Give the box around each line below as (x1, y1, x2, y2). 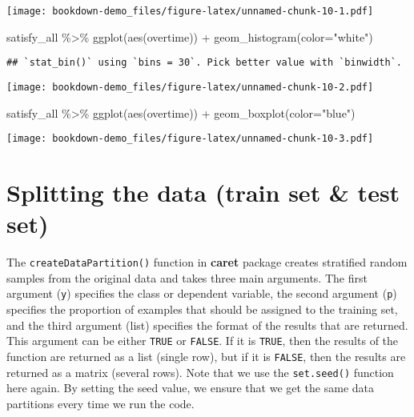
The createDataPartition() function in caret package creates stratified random (6, 254, 408, 271)
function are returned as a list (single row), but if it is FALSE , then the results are (6, 347, 406, 364)
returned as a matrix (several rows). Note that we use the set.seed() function (6, 363, 394, 380)
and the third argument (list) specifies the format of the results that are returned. (6, 316, 408, 333)
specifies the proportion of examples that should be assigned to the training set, (6, 301, 398, 318)
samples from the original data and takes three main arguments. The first (6, 269, 368, 286)
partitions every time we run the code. (6, 395, 195, 411)
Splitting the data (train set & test (6, 176, 400, 208)
